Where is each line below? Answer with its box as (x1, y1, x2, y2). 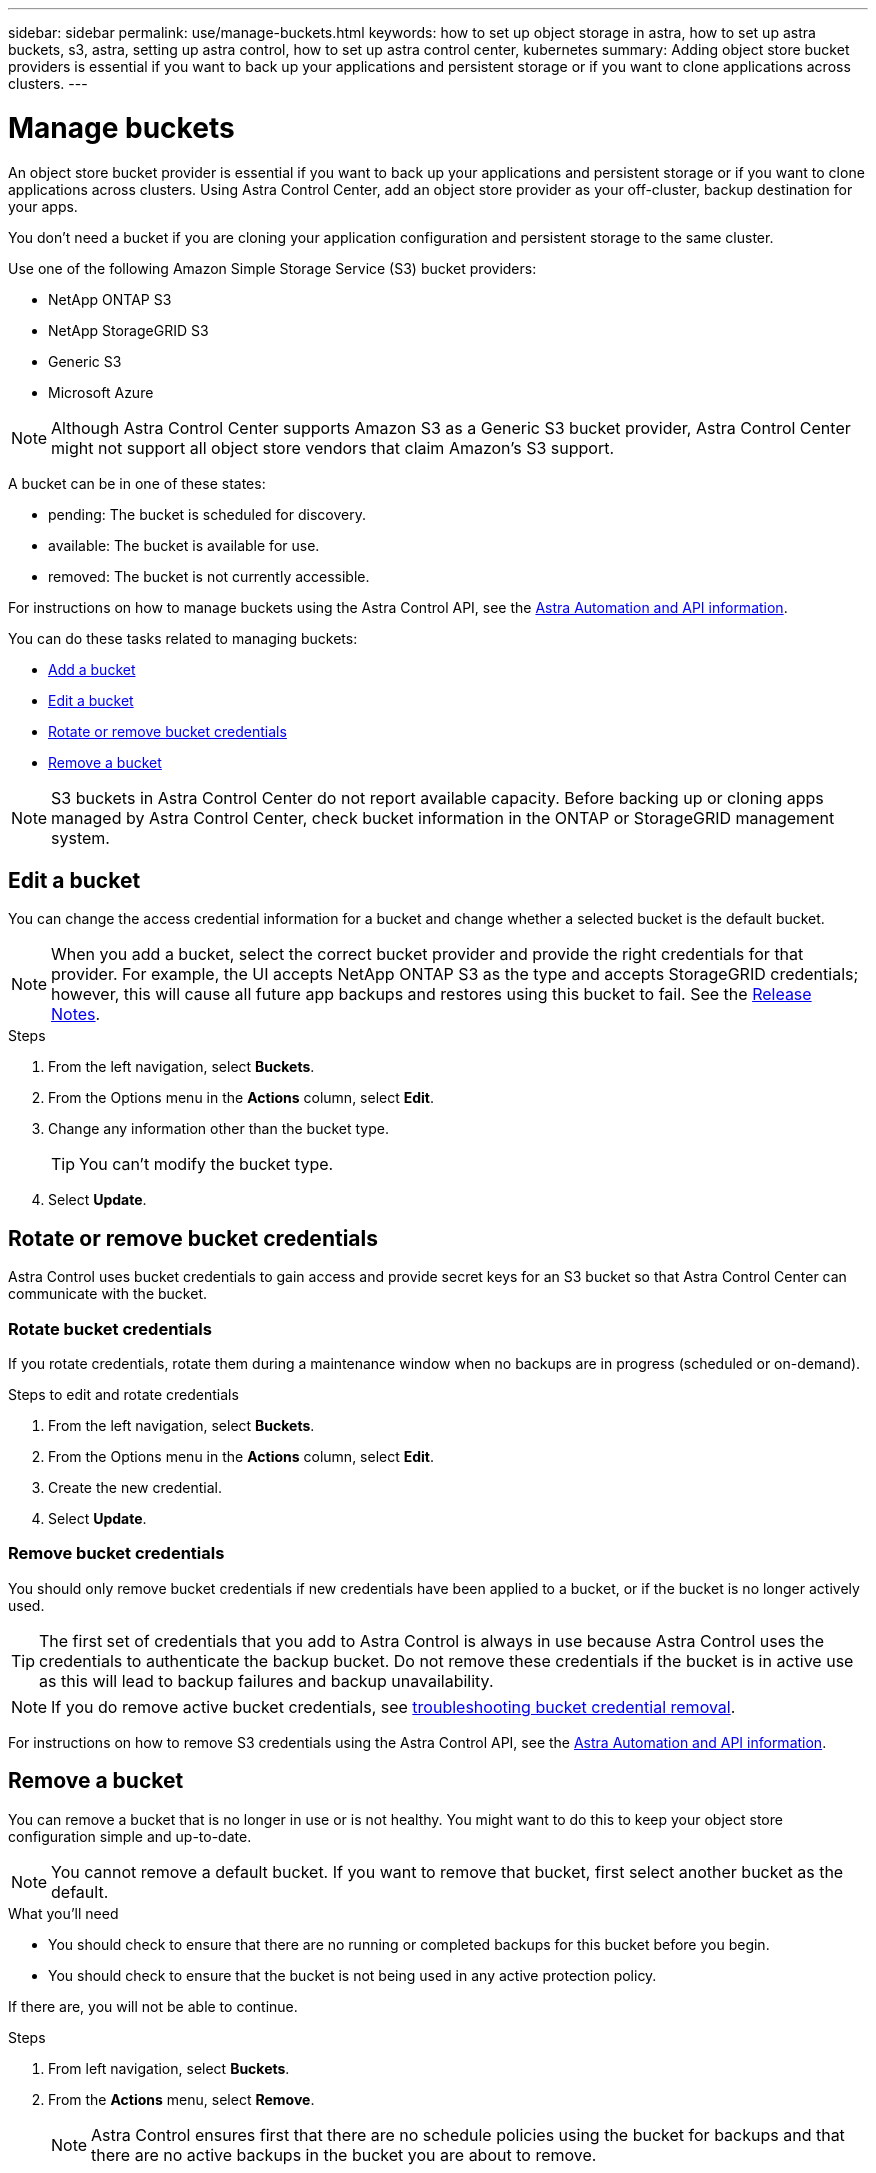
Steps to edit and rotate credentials (8, 1385, 239, 1403)
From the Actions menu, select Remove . (48, 2090, 315, 2108)
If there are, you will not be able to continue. (8, 1997, 298, 2015)
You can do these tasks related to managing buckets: (8, 629, 358, 647)
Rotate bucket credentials (8, 1318, 212, 1339)
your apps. (8, 197, 78, 215)
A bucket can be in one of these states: (8, 474, 266, 492)
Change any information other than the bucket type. (48, 1120, 389, 1138)
